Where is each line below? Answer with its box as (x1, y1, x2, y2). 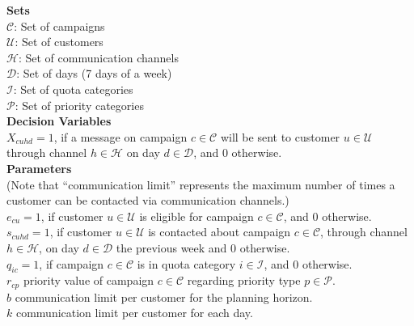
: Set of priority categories (15, 96, 144, 113)
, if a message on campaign (53, 128, 188, 145)
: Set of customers (15, 33, 103, 50)
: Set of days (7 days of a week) (16, 65, 172, 82)
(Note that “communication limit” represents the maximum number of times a (6, 176, 395, 193)
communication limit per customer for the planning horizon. (15, 288, 313, 305)
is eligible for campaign (139, 207, 254, 224)
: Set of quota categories (13, 80, 133, 97)
